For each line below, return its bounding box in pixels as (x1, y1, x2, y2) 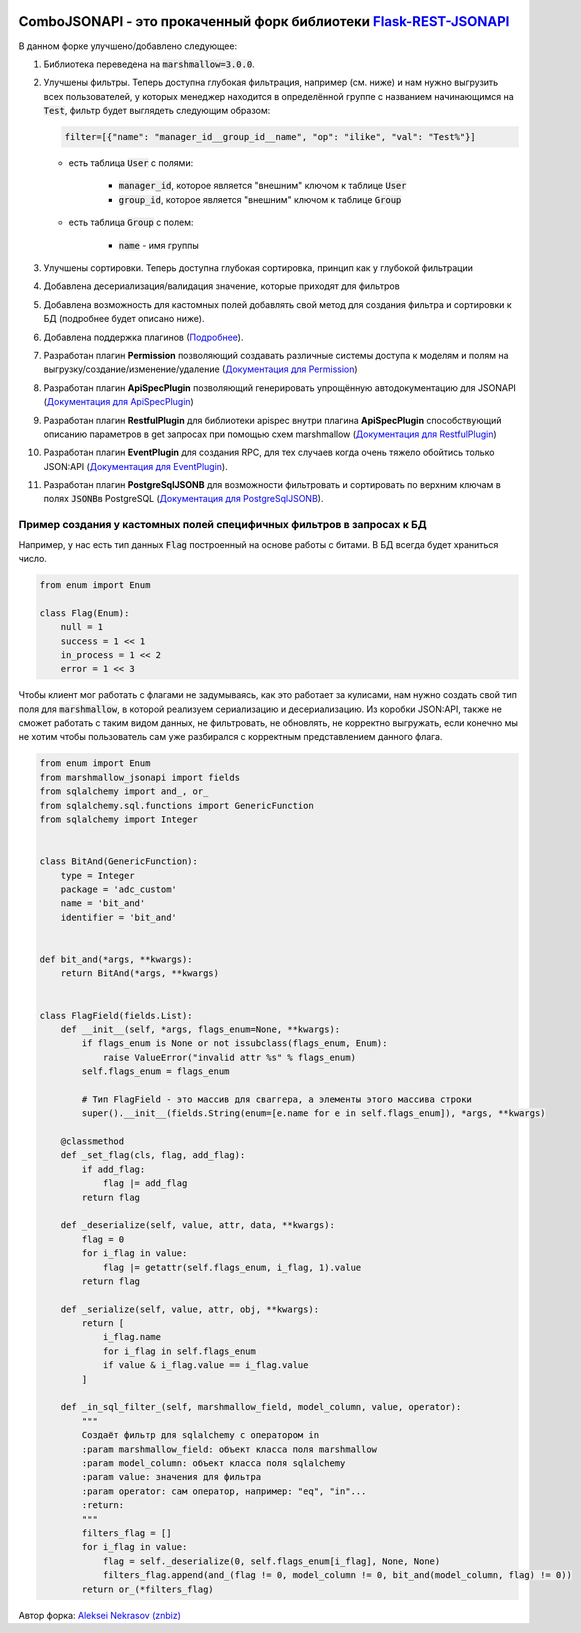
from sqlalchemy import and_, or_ (39, 786, 209, 797)
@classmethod (60, 1136, 125, 1147)
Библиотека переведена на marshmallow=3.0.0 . (43, 58, 255, 70)
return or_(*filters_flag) (81, 1583, 214, 1595)
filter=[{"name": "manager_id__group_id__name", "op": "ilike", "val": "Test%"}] (64, 131, 477, 143)
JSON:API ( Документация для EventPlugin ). (43, 460, 229, 472)
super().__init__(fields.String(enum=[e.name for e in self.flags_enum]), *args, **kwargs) (81, 1108, 546, 1119)
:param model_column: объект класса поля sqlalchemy (81, 1458, 346, 1469)
